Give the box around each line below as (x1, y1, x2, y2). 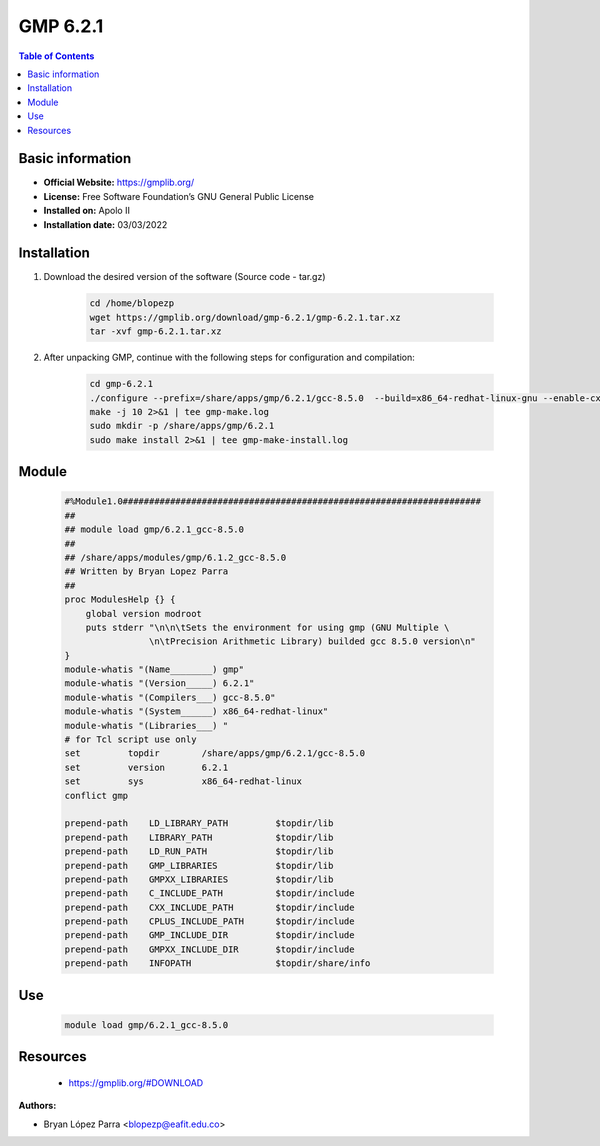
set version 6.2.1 (64, 761, 229, 773)
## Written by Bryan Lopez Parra (64, 566, 229, 577)
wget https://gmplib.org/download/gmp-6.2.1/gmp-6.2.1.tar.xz (89, 311, 401, 323)
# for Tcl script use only (64, 734, 197, 745)
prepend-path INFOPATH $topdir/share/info (64, 958, 371, 969)
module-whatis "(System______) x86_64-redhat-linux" (64, 706, 329, 717)
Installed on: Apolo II (43, 205, 130, 217)
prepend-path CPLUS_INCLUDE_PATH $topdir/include (64, 916, 355, 927)
